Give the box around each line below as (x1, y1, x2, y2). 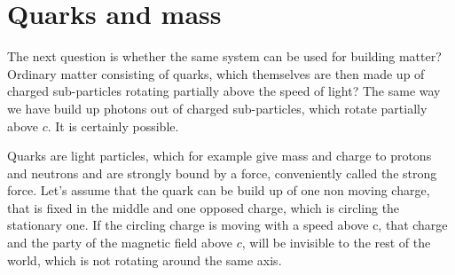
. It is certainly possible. (47, 116, 179, 135)
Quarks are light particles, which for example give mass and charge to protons (7, 146, 432, 165)
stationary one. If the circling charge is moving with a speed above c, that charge (7, 216, 448, 234)
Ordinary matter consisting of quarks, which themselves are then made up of (7, 64, 425, 82)
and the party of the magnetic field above (7, 233, 232, 252)
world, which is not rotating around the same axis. (7, 250, 282, 269)
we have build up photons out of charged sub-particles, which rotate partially (7, 98, 428, 117)
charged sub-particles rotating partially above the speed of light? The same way (7, 82, 441, 100)
